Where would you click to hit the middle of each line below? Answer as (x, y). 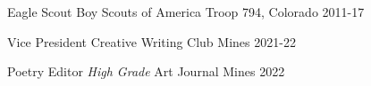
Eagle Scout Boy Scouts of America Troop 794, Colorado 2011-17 (186, 12)
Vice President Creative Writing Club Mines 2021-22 (152, 41)
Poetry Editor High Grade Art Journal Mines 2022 (146, 71)
